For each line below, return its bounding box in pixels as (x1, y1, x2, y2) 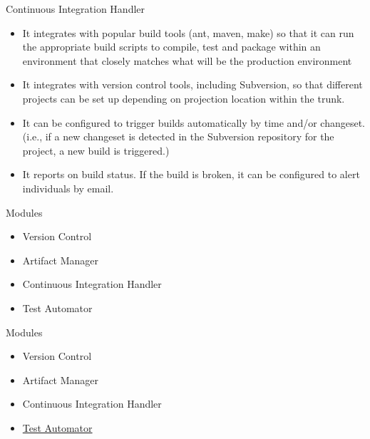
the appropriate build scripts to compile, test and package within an (22, 39, 321, 54)
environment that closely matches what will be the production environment (22, 53, 352, 68)
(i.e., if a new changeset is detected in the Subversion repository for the (22, 129, 334, 144)
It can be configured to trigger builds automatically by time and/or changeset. (22, 115, 366, 130)
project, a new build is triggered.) (22, 143, 170, 157)
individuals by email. (22, 180, 114, 195)
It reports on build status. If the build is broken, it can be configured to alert (22, 167, 360, 182)
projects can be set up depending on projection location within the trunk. (22, 91, 345, 105)
